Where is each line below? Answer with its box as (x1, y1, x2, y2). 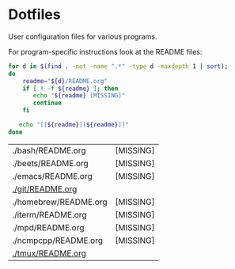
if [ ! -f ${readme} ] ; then (22, 85, 119, 93)
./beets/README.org (12, 157, 89, 169)
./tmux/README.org (12, 248, 87, 259)
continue (32, 99, 62, 108)
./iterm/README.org (12, 209, 87, 220)
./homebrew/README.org (12, 196, 108, 207)
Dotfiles (8, 6, 61, 24)
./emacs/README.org (12, 170, 93, 181)
